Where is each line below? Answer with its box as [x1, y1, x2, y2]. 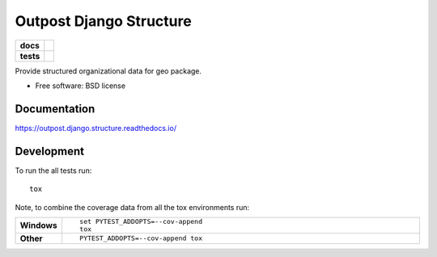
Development [15, 144, 85, 158]
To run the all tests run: [15, 166, 92, 175]
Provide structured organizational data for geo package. [15, 65, 202, 76]
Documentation [15, 102, 95, 116]
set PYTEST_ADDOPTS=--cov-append [79, 217, 202, 225]
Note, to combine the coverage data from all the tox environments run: [15, 202, 250, 212]
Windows [19, 219, 57, 230]
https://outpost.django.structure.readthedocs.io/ [15, 123, 177, 133]
